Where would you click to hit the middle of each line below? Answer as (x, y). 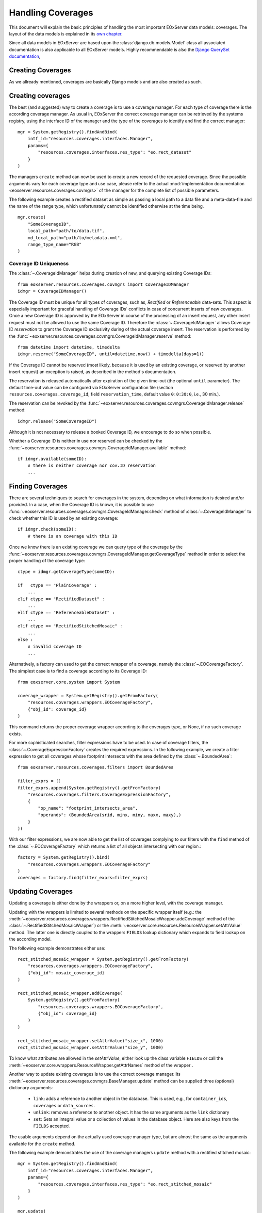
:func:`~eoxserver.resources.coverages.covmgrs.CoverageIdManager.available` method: (98, 448)
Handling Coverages (51, 13)
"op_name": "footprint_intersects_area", (88, 808)
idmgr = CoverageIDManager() (52, 291)
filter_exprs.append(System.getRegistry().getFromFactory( (89, 788)
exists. (16, 734)
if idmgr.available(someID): (52, 459)
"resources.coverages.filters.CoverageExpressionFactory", (99, 795)
